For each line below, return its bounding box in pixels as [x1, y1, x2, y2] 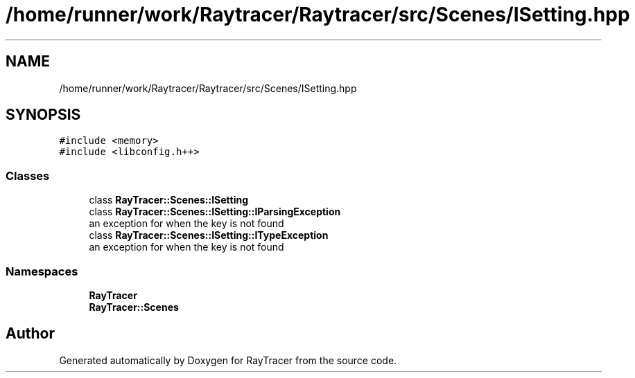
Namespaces [6, 264, 78, 278]
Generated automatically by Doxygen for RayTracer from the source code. [59, 354, 397, 366]
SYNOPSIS [6, 106, 81, 124]
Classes [6, 168, 50, 183]
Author [6, 325, 55, 343]
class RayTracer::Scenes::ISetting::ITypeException [89, 229, 329, 242]
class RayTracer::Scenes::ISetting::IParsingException [89, 206, 341, 218]
